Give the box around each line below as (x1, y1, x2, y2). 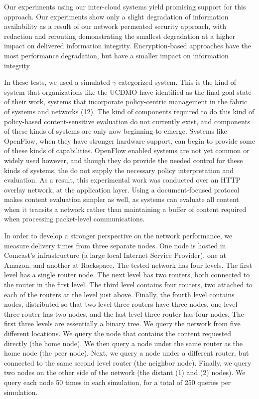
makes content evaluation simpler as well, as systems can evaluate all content (4, 194, 239, 204)
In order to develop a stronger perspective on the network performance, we (4, 230, 233, 241)
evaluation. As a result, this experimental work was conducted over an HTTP (4, 175, 241, 185)
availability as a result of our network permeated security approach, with (4, 21, 227, 31)
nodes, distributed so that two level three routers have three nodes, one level (4, 299, 238, 309)
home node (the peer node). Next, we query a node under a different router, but (4, 348, 249, 358)
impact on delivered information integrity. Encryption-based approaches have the (4, 40, 252, 51)
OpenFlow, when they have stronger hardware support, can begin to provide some (4, 135, 255, 146)
